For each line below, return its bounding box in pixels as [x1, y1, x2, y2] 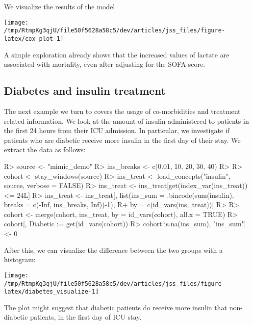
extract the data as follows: [4, 144, 86, 155]
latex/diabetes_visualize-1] [4, 288, 99, 296]
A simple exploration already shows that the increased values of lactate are [4, 49, 229, 59]
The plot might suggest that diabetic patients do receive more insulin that [4, 302, 227, 312]
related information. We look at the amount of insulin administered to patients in [4, 115, 249, 126]
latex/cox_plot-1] [4, 35, 64, 42]
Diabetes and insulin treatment [4, 83, 166, 98]
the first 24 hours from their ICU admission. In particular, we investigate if [4, 125, 229, 135]
